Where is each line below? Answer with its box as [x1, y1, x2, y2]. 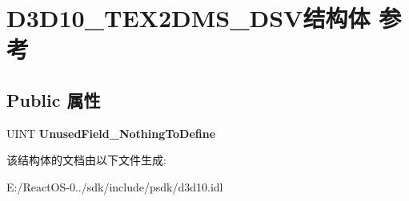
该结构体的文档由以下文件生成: [6, 152, 166, 168]
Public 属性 [6, 87, 101, 112]
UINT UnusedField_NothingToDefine [6, 124, 216, 141]
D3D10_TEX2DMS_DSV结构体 [6, 2, 371, 34]
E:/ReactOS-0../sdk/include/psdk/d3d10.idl [6, 178, 223, 195]
